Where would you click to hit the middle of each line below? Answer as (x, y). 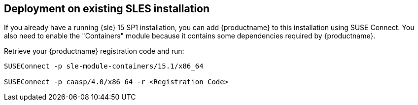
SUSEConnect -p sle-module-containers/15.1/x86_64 (104, 66)
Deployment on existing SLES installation (107, 9)
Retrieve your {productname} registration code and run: (94, 51)
